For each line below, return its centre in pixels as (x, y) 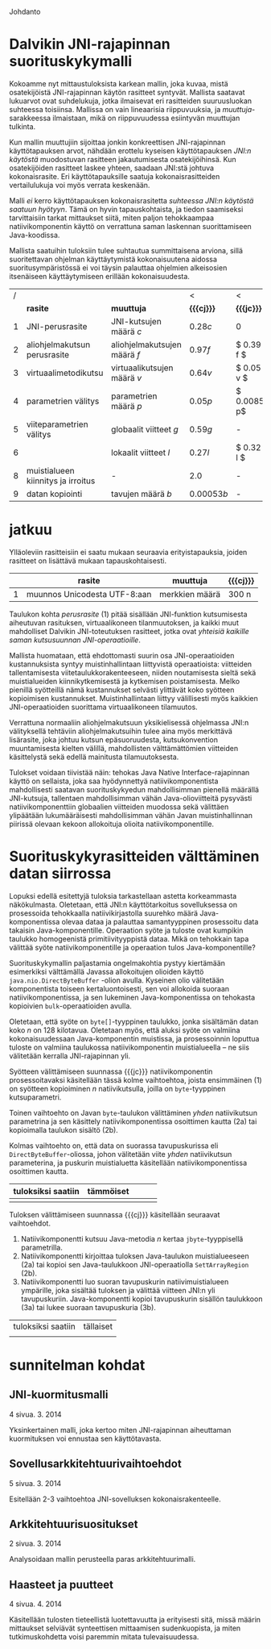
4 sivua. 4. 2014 (36, 1604)
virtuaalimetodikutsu (65, 373)
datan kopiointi (54, 494)
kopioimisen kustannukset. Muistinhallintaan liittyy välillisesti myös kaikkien (133, 698)
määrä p (126, 406)
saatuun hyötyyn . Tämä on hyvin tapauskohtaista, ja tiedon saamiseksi (126, 209)
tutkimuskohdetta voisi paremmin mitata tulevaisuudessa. (104, 1637)
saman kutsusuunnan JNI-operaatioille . (75, 640)
